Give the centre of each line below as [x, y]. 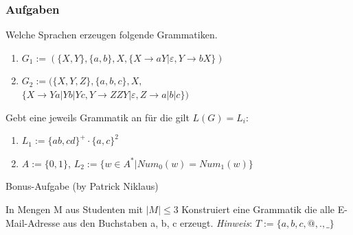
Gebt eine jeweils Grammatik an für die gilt [98, 117]
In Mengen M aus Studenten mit [74, 209]
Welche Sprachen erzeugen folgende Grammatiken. [112, 35]
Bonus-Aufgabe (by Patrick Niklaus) [82, 186]
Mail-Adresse [33, 222]
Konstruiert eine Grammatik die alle [258, 209]
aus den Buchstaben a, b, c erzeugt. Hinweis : [158, 222]
